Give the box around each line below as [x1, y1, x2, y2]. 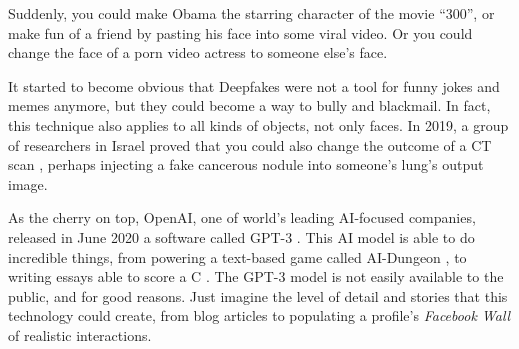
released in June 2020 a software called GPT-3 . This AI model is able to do [8, 226, 475, 247]
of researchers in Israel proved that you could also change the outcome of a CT [8, 134, 492, 155]
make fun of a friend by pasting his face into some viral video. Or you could [8, 22, 473, 43]
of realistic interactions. [8, 324, 152, 345]
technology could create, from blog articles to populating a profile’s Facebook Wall [8, 305, 511, 326]
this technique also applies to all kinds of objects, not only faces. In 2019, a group [8, 114, 509, 135]
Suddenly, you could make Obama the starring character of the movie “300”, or [8, 3, 495, 23]
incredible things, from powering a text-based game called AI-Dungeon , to [8, 246, 467, 267]
